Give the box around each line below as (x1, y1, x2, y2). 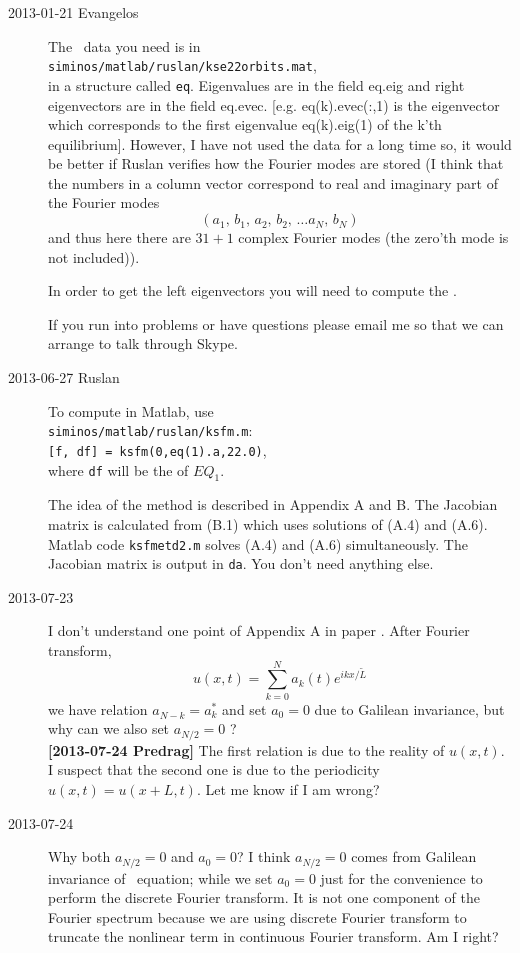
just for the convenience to (320, 867, 483, 888)
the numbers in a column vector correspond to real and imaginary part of (48, 172, 499, 193)
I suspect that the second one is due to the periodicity (48, 759, 380, 780)
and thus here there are (48, 227, 191, 248)
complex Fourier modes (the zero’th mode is (238, 227, 509, 248)
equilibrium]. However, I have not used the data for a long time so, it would (48, 133, 512, 154)
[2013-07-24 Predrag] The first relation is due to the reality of (48, 739, 445, 760)
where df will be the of (48, 459, 189, 480)
